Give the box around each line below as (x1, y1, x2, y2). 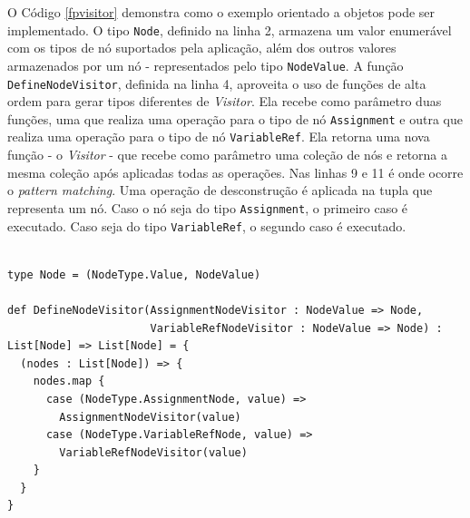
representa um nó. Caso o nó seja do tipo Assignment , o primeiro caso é (7, 198, 408, 217)
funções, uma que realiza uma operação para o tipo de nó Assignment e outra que (7, 109, 463, 128)
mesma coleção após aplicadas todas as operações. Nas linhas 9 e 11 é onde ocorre (7, 162, 464, 181)
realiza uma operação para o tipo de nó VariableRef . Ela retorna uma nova (7, 127, 430, 146)
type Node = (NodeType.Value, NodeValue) (7, 268, 261, 281)
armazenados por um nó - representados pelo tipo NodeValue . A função (7, 55, 404, 74)
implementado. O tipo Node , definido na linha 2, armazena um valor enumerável (7, 20, 452, 39)
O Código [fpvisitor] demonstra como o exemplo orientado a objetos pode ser (7, 3, 436, 21)
